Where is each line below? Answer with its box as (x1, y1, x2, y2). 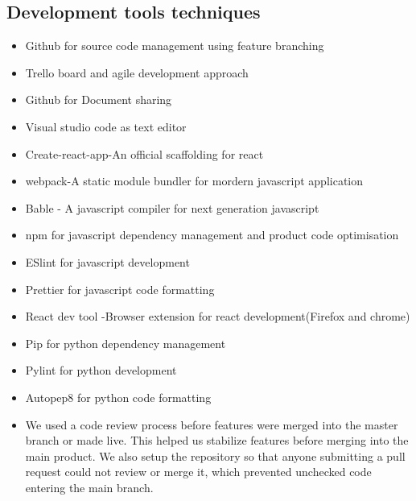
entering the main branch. (25, 478, 154, 495)
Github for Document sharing (25, 91, 172, 108)
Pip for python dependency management (25, 334, 226, 351)
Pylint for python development (25, 362, 177, 379)
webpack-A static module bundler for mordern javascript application (25, 172, 364, 189)
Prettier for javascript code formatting (25, 280, 215, 297)
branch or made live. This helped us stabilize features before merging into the (25, 432, 409, 449)
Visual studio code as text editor (25, 118, 187, 135)
